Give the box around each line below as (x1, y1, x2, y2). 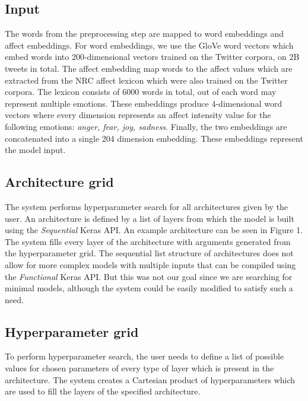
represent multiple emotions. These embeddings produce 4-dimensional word (5, 97, 282, 109)
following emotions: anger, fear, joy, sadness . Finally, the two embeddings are (5, 120, 287, 132)
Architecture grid (5, 173, 114, 191)
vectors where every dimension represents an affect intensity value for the (5, 109, 271, 121)
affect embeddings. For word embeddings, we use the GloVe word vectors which (5, 39, 294, 51)
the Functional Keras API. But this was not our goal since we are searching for (5, 270, 293, 282)
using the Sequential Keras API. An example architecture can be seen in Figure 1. (5, 224, 303, 236)
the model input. (5, 144, 66, 156)
